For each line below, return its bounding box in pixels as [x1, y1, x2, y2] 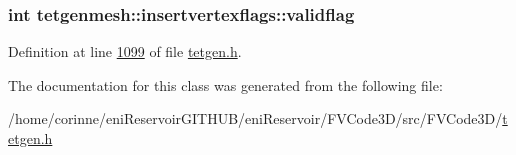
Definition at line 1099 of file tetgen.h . [8, 41, 242, 62]
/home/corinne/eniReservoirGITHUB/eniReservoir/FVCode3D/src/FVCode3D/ [8, 108, 503, 129]
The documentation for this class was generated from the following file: [8, 74, 443, 95]
